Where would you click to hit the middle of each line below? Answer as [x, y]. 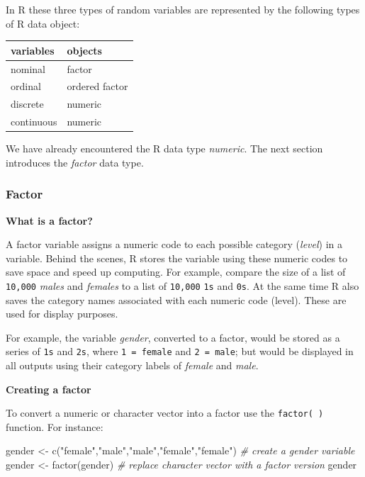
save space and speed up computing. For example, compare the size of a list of [176, 272]
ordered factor [97, 86]
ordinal [26, 86]
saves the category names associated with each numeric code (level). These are [176, 299]
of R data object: [43, 23]
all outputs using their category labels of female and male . [132, 365]
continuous [34, 122]
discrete [27, 104]
